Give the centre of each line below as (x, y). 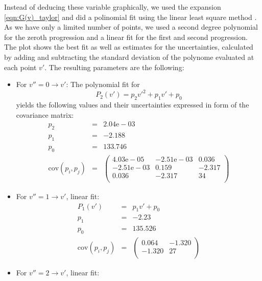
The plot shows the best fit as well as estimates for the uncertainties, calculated (129, 47)
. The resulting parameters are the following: (114, 67)
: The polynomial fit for (103, 84)
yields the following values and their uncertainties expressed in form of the (133, 105)
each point (20, 67)
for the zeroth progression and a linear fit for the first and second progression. (126, 37)
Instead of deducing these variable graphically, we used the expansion (113, 7)
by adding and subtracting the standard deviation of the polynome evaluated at (129, 57)
